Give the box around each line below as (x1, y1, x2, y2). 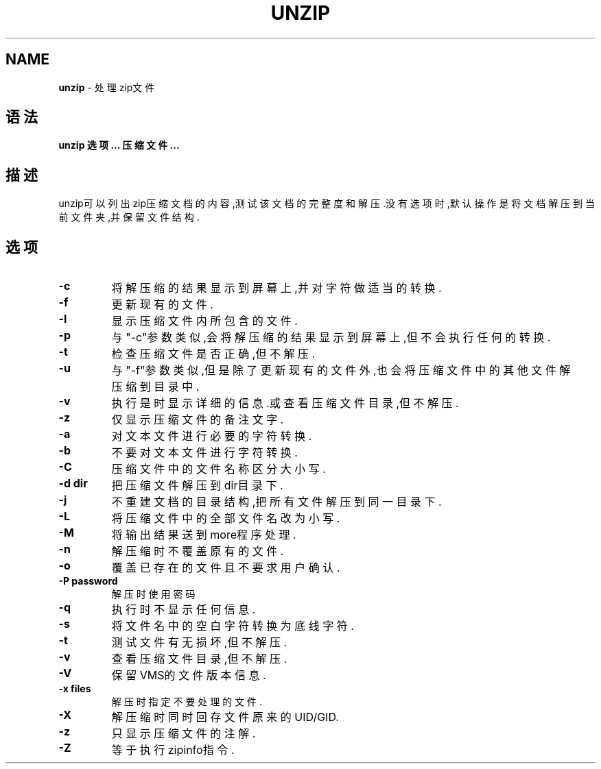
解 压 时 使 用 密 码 (111, 588, 196, 600)
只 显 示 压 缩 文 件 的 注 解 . (111, 727, 256, 741)
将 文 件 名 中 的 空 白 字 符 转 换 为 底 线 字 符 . (111, 619, 354, 633)
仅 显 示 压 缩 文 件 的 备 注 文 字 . (111, 413, 284, 427)
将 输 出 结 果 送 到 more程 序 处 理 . (111, 528, 296, 542)
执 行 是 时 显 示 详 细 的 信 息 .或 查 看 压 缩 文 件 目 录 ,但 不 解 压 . (111, 396, 459, 411)
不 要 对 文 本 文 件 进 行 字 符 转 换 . (111, 445, 298, 460)
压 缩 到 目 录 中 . (111, 380, 200, 394)
